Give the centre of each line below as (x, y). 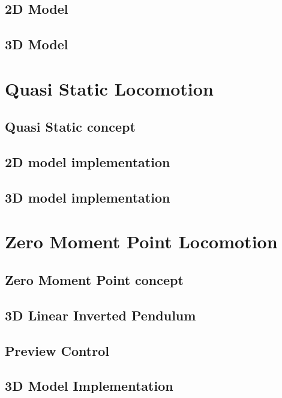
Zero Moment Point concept (94, 280)
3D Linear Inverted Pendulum (100, 315)
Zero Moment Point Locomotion (141, 241)
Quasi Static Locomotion (109, 88)
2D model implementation (88, 162)
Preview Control (57, 350)
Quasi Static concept (70, 127)
